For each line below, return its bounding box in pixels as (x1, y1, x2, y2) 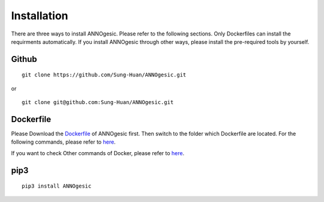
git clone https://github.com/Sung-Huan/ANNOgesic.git (22, 72, 187, 78)
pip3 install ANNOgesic (22, 183, 92, 189)
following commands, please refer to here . (11, 138, 116, 145)
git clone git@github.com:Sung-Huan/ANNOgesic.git (22, 99, 174, 106)
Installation (11, 9, 68, 22)
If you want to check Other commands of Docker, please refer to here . (11, 149, 185, 156)
